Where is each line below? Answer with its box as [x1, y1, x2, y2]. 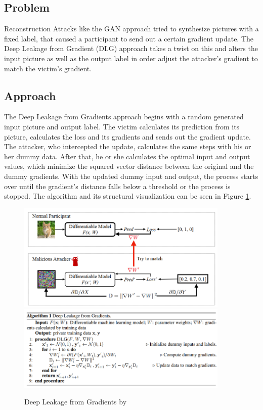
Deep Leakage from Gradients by [24, 396, 127, 407]
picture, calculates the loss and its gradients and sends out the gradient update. [4, 131, 251, 142]
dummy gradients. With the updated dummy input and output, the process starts [4, 170, 258, 181]
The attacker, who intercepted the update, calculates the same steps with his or [4, 141, 251, 152]
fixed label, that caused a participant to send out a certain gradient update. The [4, 33, 254, 43]
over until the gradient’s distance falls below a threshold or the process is [4, 180, 231, 191]
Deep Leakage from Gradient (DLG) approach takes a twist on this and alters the [4, 43, 258, 54]
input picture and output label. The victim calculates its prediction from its [4, 121, 240, 131]
